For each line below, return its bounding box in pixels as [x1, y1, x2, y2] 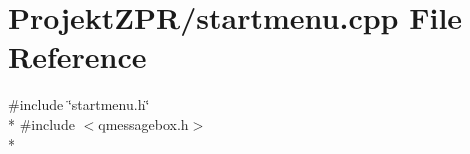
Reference [8, 36, 147, 77]
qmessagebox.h [98, 113, 189, 134]
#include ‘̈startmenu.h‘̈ [8, 94, 150, 115]
